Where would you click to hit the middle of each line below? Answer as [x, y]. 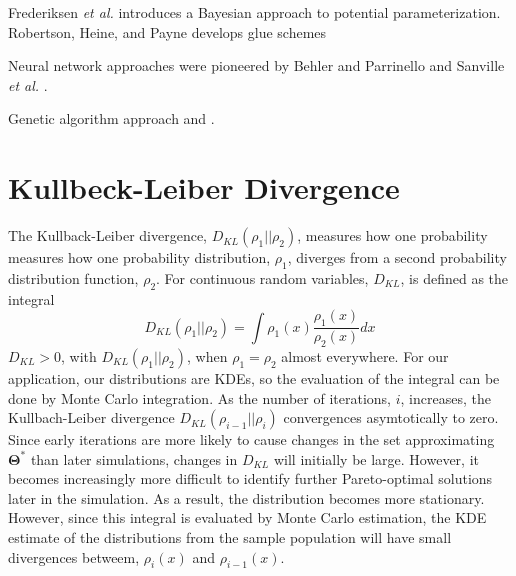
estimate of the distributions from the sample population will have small [230, 537]
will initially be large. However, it [376, 458]
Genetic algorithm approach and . [111, 118]
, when [207, 355]
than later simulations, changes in [134, 458]
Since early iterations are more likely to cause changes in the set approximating [251, 439]
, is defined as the [454, 277]
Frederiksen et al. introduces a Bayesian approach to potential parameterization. [254, 12]
